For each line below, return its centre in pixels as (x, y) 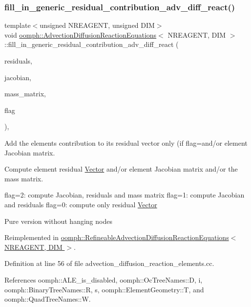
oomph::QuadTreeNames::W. (48, 299)
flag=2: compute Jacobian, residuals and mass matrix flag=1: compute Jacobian (125, 195)
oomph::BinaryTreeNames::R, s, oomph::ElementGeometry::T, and (104, 289)
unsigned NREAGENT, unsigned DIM (97, 25)
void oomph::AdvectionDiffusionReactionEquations (81, 34)
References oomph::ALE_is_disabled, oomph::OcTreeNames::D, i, (104, 279)
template (18, 25)
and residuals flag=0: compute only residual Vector (81, 204)
